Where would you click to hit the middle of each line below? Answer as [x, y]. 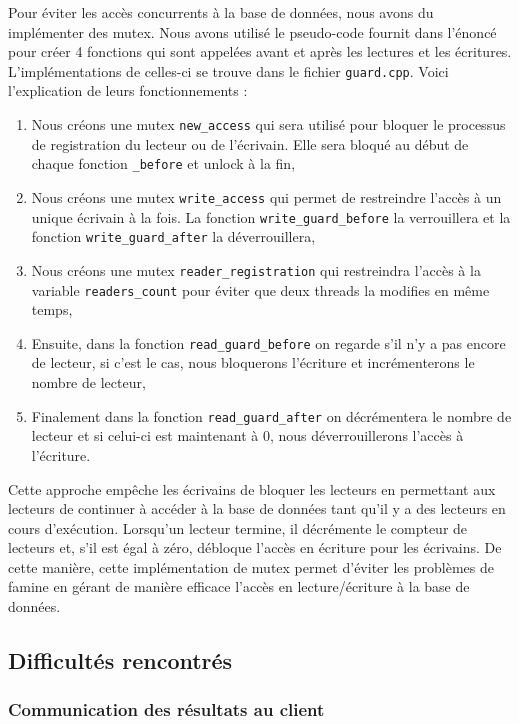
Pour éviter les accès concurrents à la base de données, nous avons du [221, 12]
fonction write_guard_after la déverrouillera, [173, 236]
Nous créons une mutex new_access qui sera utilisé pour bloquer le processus [268, 124]
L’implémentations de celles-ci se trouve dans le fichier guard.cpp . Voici [228, 70]
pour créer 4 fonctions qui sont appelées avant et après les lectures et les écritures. [260, 51]
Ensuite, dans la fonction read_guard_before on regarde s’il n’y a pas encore [268, 342]
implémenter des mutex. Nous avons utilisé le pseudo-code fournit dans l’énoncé [252, 31]
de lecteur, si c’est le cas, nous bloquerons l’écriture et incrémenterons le [253, 362]
